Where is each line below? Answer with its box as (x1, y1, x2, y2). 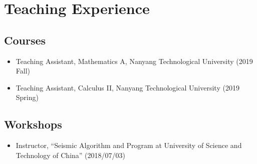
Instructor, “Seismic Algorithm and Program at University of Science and (16, 140, 242, 150)
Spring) (16, 92, 39, 102)
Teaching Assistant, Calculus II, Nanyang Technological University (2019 (16, 82, 239, 92)
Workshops (4, 116, 62, 132)
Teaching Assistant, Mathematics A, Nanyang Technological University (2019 (16, 55, 253, 66)
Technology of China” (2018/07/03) (16, 149, 125, 160)
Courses (4, 32, 46, 47)
